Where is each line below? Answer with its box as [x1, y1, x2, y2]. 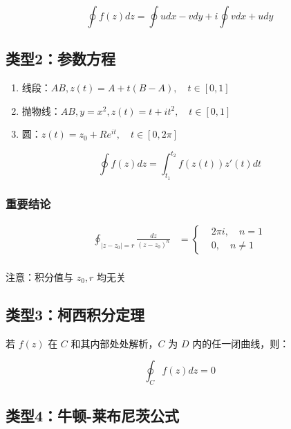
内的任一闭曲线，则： [192, 336, 290, 350]
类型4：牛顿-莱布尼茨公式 [6, 404, 180, 426]
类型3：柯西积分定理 [6, 303, 145, 325]
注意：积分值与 [6, 269, 73, 284]
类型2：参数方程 [6, 48, 116, 69]
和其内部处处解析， [71, 336, 158, 350]
